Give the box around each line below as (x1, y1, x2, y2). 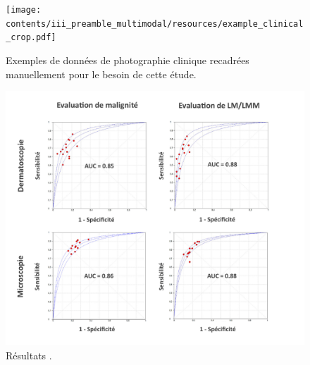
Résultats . (6, 347, 52, 362)
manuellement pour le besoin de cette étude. (6, 66, 197, 81)
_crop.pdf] (6, 32, 56, 43)
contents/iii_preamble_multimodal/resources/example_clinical (6, 18, 304, 29)
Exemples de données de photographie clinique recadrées (6, 52, 249, 67)
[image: (6, 5, 42, 15)
